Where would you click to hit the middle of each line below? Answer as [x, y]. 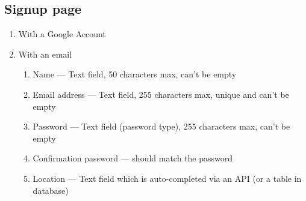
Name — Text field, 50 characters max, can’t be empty [135, 74]
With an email [45, 54]
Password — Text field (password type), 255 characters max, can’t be [161, 126]
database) [51, 190]
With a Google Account [62, 34]
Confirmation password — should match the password [133, 158]
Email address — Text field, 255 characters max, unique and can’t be [161, 94]
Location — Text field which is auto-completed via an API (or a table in [167, 178]
